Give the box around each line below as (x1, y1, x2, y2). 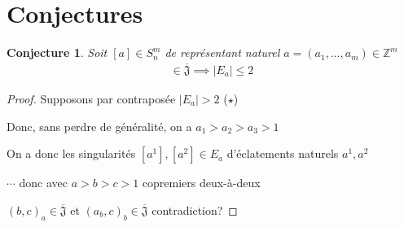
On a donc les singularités (7, 145, 136, 162)
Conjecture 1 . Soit (7, 44, 108, 61)
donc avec (19, 174, 68, 191)
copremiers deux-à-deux (142, 174, 261, 191)
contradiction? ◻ (151, 201, 238, 218)
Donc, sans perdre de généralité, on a (7, 117, 192, 134)
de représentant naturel (165, 44, 280, 61)
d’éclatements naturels (226, 145, 339, 162)
